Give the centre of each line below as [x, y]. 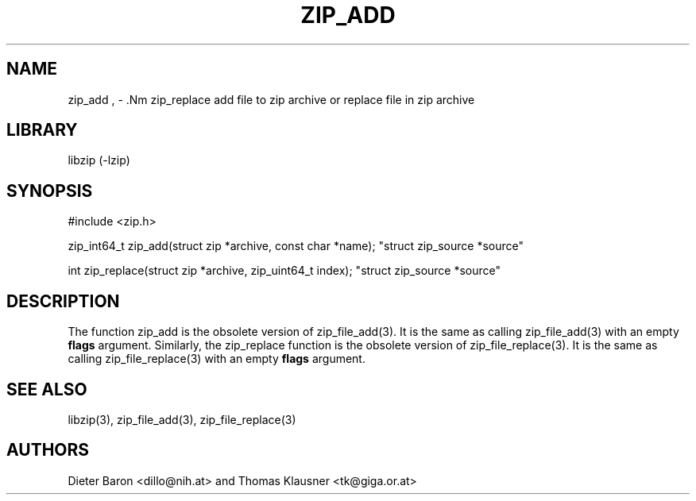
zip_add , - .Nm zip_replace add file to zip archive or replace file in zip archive [271, 99]
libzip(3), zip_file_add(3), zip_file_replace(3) [182, 419]
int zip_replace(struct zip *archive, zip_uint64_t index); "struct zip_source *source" [284, 271]
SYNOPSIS [50, 191]
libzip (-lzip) [99, 160]
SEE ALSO [47, 389]
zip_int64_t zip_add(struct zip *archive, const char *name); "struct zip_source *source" [296, 246]
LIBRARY [42, 130]
